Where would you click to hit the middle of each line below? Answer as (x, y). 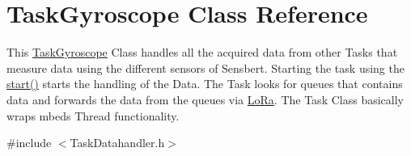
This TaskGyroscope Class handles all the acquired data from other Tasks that (202, 52)
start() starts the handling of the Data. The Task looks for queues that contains (205, 84)
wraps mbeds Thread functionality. (93, 115)
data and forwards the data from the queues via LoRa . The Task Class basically (205, 99)
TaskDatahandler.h (117, 143)
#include (29, 143)
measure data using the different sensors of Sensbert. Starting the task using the (205, 67)
